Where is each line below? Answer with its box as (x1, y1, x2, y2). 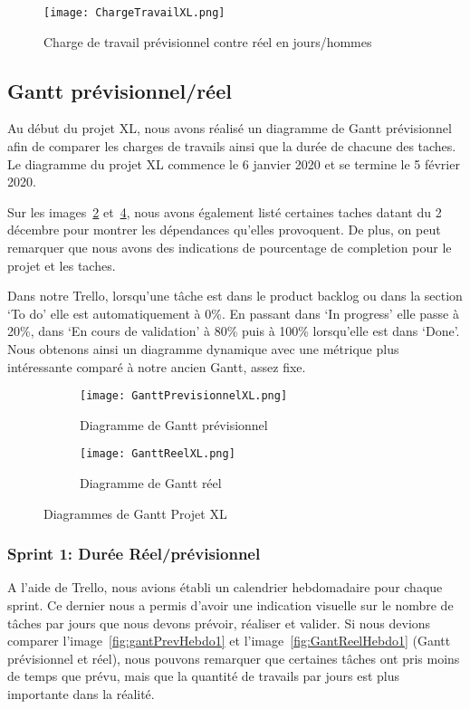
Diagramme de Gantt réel (80, 474, 222, 493)
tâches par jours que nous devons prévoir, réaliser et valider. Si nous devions (7, 613, 431, 632)
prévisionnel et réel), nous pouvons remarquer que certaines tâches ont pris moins (7, 648, 460, 667)
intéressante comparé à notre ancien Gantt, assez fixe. (7, 357, 306, 376)
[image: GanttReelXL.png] (80, 447, 235, 461)
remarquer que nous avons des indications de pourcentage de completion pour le (7, 238, 452, 257)
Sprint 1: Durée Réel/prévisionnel (7, 542, 261, 565)
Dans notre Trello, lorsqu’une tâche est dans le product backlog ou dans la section (7, 286, 463, 305)
